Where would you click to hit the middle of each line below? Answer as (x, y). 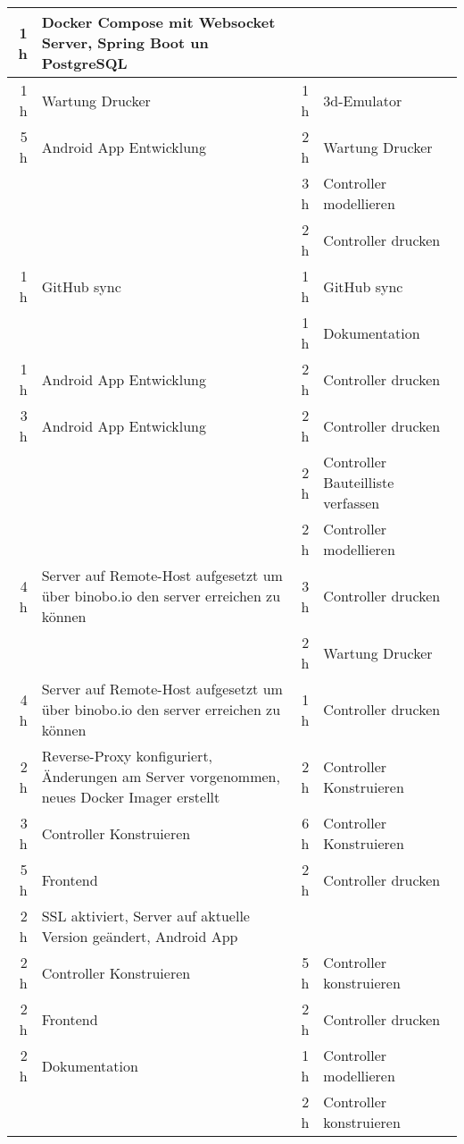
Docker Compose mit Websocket (158, 22)
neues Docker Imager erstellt (131, 797)
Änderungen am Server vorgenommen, (161, 776)
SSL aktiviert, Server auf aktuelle (145, 916)
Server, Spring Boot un (125, 42)
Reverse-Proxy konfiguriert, (127, 756)
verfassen (352, 503)
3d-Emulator (363, 100)
